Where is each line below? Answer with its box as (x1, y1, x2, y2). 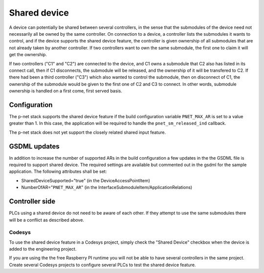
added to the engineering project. (9, 246, 77, 252)
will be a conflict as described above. (9, 217, 84, 223)
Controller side (9, 197, 56, 206)
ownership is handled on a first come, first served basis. (9, 88, 122, 94)
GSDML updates (9, 142, 60, 150)
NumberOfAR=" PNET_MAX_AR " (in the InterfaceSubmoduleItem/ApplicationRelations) (21, 185, 193, 190)
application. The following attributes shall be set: (9, 168, 107, 174)
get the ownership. (9, 52, 47, 58)
